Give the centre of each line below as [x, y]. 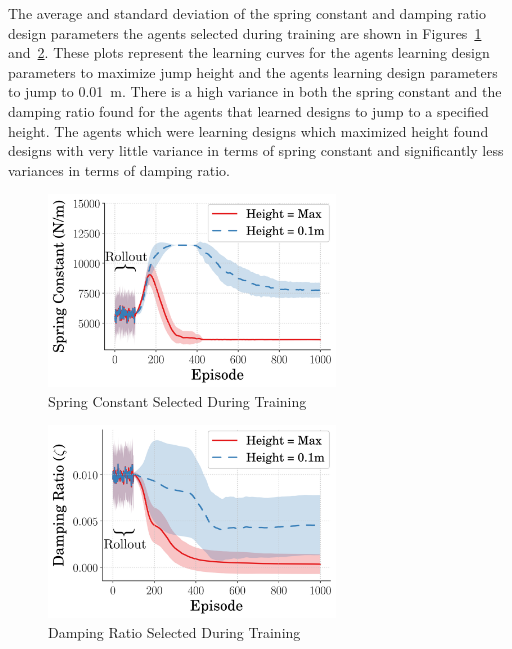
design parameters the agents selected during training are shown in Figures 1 [245, 32]
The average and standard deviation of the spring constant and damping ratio [247, 13]
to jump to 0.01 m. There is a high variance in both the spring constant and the [255, 91]
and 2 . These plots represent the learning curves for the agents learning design [249, 52]
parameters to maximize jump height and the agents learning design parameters [253, 71]
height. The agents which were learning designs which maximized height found [248, 130]
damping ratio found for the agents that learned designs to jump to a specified [248, 110]
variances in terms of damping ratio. [119, 169]
